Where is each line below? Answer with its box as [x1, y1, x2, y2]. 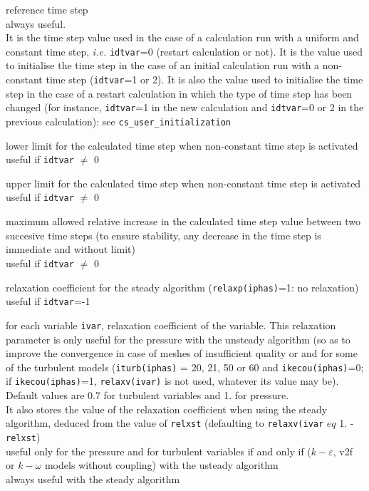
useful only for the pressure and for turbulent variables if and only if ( [6, 443, 311, 458]
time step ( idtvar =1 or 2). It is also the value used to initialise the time [46, 72, 363, 87]
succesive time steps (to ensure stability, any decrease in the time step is [6, 227, 321, 242]
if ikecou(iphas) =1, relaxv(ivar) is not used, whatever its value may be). [6, 373, 339, 388]
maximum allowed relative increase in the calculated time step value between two [6, 214, 360, 229]
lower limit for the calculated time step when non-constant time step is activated [6, 138, 358, 153]
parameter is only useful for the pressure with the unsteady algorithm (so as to [6, 331, 350, 346]
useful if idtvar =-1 [6, 294, 90, 309]
